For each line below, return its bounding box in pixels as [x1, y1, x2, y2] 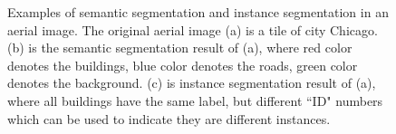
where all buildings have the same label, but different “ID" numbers [7, 91, 383, 110]
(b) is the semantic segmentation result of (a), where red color [7, 38, 353, 57]
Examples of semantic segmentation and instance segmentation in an [7, 3, 389, 21]
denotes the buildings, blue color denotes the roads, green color [7, 55, 358, 74]
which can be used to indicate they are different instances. [7, 109, 331, 128]
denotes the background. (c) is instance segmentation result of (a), [7, 73, 376, 92]
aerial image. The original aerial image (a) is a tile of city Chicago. [7, 20, 378, 39]
